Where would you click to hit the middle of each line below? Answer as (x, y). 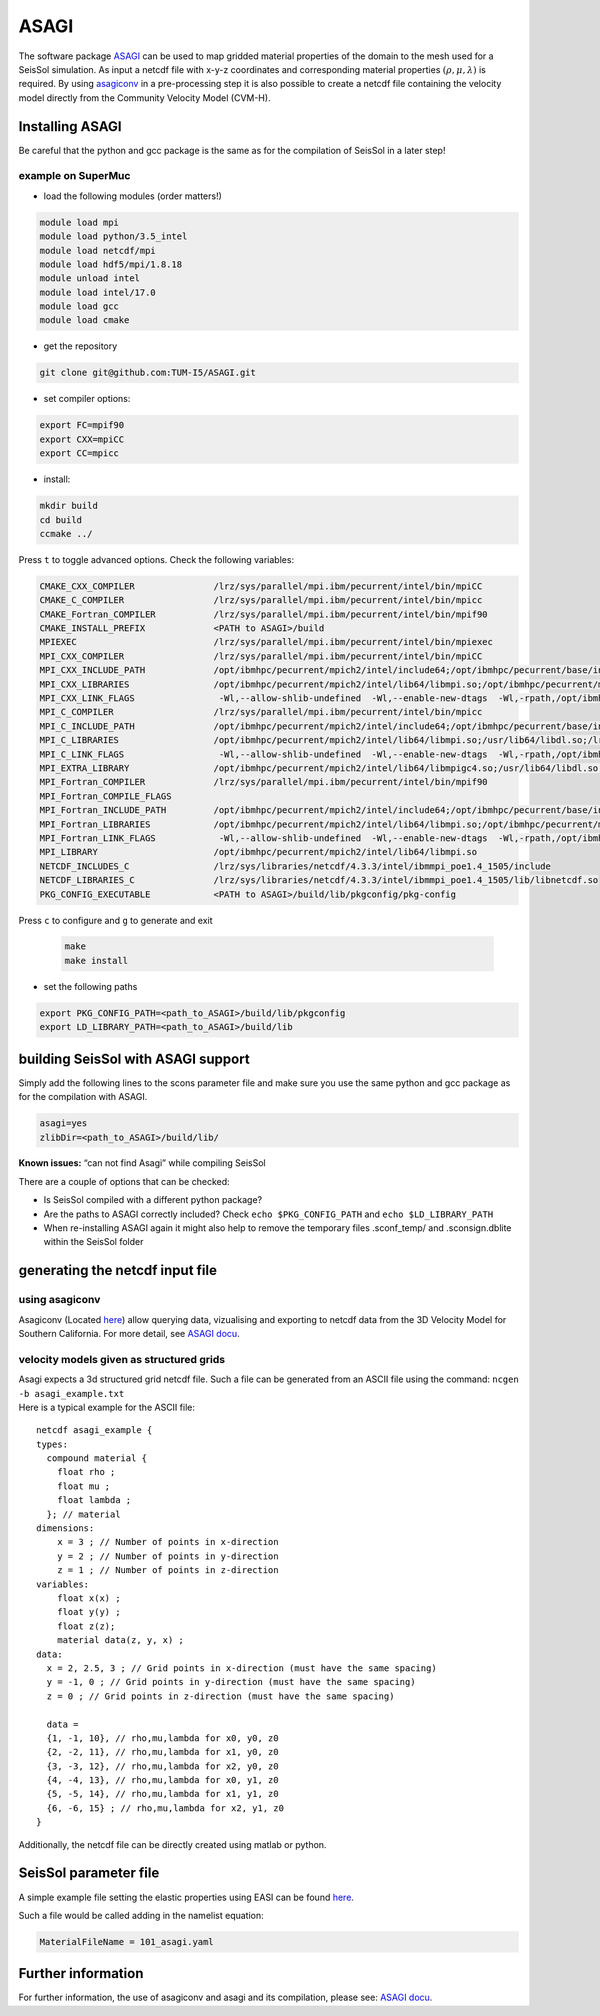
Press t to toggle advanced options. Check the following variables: (156, 559)
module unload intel (89, 278)
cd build (61, 519)
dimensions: (65, 1528)
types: (52, 1444)
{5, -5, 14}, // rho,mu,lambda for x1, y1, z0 (162, 1794)
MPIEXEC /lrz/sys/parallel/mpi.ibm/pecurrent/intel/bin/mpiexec (266, 642)
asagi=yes (63, 1123)
